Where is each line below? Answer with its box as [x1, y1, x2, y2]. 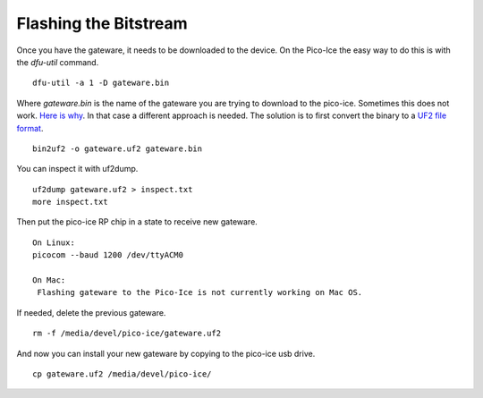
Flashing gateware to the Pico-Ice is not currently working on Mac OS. [37, 287, 363, 298]
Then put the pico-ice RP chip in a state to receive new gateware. [16, 216, 258, 227]
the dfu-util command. [16, 56, 99, 67]
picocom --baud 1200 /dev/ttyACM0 [32, 250, 183, 260]
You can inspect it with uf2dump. [16, 164, 139, 174]
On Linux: [32, 237, 75, 248]
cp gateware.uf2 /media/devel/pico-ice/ [32, 368, 212, 379]
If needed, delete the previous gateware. [16, 307, 166, 318]
